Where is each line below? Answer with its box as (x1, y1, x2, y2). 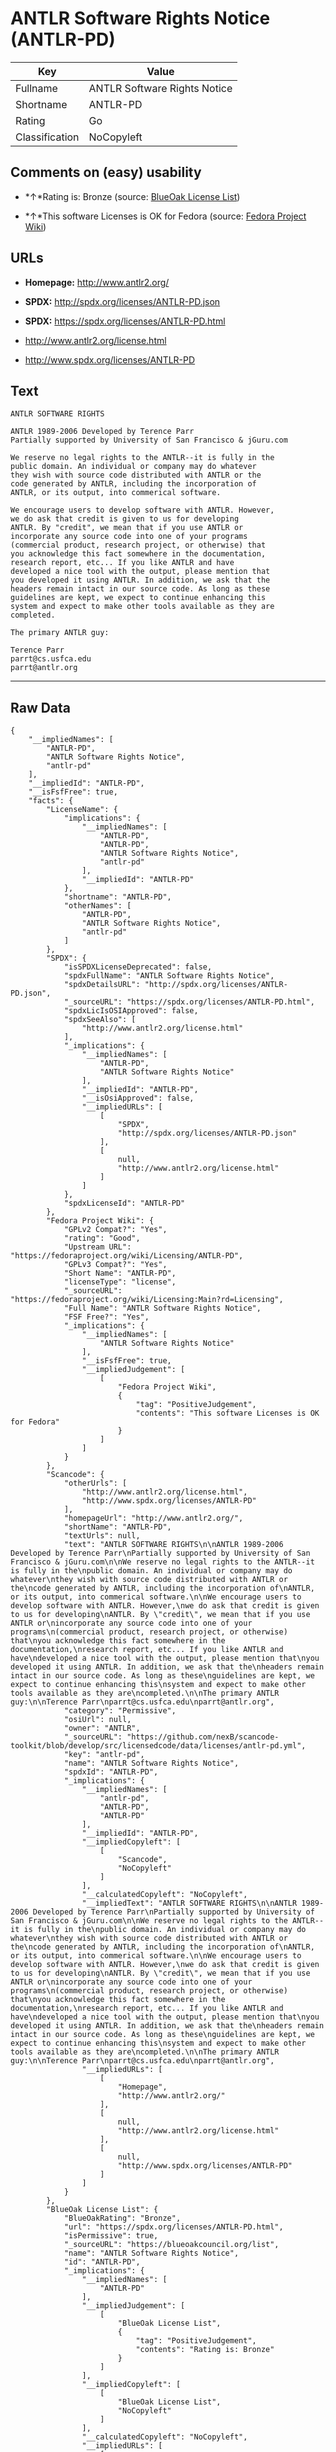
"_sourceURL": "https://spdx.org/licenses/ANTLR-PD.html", (63, 997, 315, 1007)
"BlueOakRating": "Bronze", (63, 2213, 182, 2224)
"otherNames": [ (63, 901, 132, 911)
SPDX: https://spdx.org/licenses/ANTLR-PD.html (24, 315, 226, 327)
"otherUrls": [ (63, 1478, 128, 1489)
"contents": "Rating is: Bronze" (135, 2345, 275, 2355)
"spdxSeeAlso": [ (63, 1015, 137, 1025)
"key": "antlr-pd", (63, 1750, 145, 1760)
